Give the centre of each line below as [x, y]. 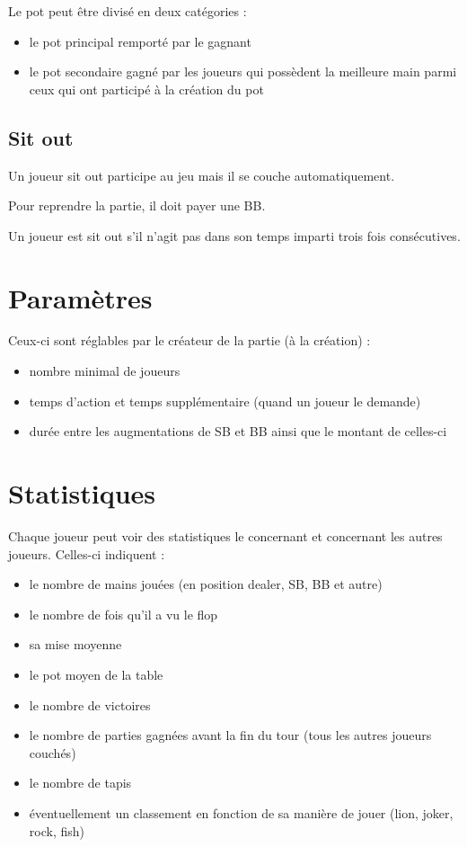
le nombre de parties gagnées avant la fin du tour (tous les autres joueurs [230, 735]
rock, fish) [57, 830]
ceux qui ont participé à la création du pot [146, 89]
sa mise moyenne [75, 644]
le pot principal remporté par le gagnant [140, 41]
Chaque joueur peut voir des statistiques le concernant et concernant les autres [225, 535]
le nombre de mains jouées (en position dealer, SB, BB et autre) [206, 584]
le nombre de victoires [90, 704]
